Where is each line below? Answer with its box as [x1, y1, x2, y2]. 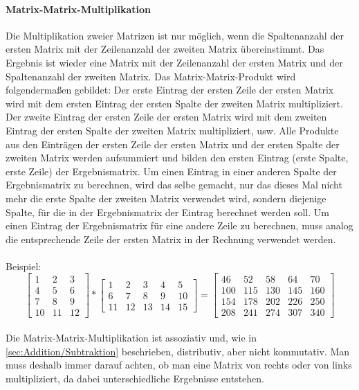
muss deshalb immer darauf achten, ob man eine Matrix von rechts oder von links [6, 357, 352, 372]
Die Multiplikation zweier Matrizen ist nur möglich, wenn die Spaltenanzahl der [6, 28, 344, 42]
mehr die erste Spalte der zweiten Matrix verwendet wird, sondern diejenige [6, 190, 326, 205]
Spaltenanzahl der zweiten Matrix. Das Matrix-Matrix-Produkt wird [6, 69, 296, 83]
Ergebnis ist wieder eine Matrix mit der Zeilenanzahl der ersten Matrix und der [6, 55, 343, 69]
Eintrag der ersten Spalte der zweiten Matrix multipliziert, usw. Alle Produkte [6, 123, 339, 137]
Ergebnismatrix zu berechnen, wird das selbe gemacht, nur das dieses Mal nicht [6, 177, 342, 192]
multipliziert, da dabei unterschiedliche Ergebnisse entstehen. [6, 371, 264, 385]
